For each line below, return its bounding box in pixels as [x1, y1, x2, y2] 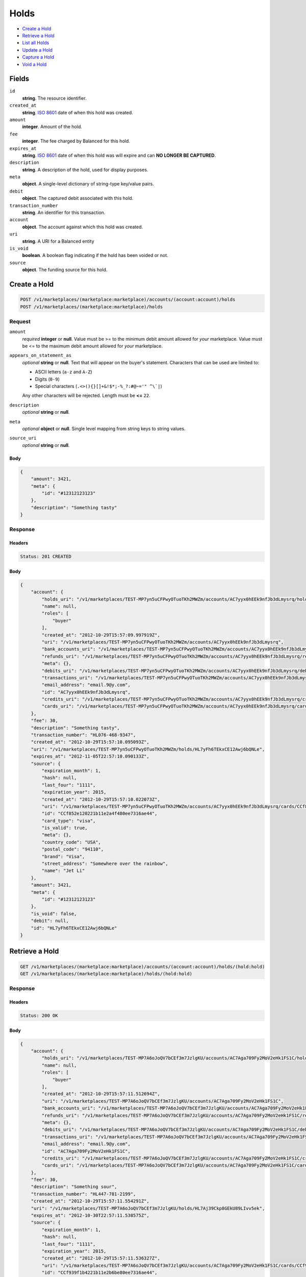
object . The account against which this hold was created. [22, 224, 143, 230]
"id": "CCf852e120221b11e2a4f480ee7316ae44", [41, 811, 158, 817]
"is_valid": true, [41, 825, 88, 831]
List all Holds [22, 40, 49, 46]
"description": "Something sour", [31, 1184, 117, 1190]
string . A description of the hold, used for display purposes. [22, 167, 148, 173]
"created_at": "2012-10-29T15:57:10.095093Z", [31, 739, 150, 745]
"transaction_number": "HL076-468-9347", [31, 732, 136, 738]
